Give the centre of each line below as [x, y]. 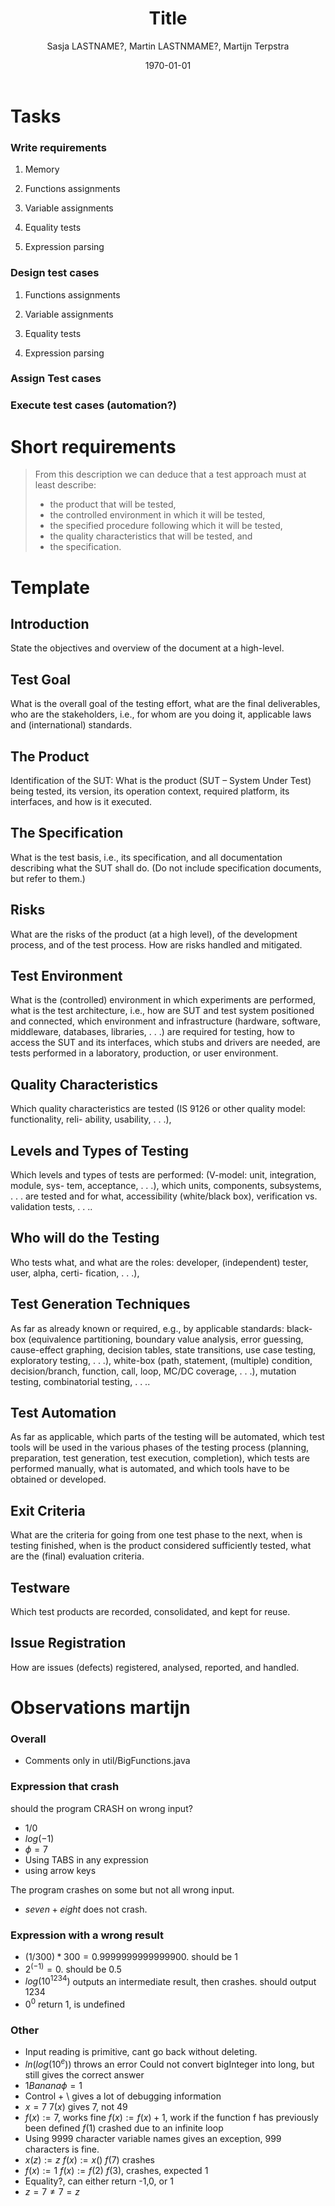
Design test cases [55, 273]
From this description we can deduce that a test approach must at [170, 474]
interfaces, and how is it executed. [81, 801]
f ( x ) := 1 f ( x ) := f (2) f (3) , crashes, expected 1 [116, 2170]
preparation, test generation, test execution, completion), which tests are [160, 1458]
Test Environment [66, 975]
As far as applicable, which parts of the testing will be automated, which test [167, 1437]
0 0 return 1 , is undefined [74, 2003]
